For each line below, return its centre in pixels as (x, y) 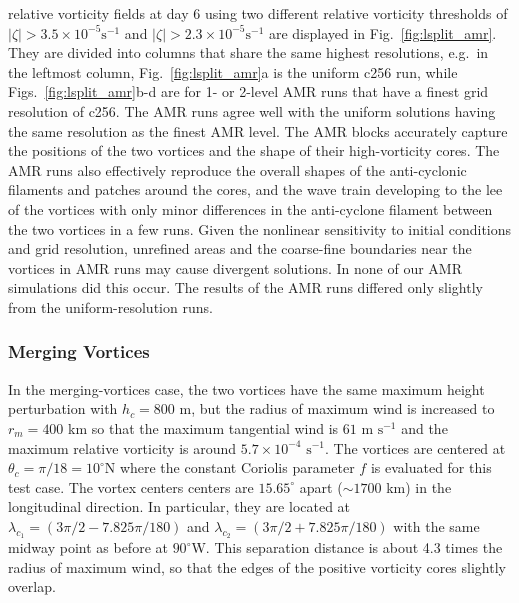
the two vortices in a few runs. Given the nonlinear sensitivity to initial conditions (260, 228)
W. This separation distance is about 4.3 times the (347, 547)
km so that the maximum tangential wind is (203, 427)
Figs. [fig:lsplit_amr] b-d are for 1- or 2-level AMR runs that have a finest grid (248, 91)
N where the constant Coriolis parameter (229, 467)
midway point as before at (88, 547)
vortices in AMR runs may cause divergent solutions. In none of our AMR (235, 267)
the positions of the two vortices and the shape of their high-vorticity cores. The (254, 150)
